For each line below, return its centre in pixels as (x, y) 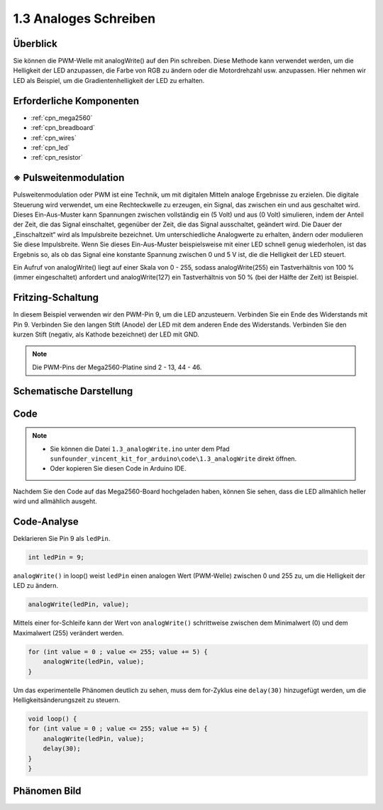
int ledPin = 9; (56, 558)
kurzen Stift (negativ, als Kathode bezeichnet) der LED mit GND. (106, 334)
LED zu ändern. (35, 586)
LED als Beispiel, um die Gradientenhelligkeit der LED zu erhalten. (109, 80)
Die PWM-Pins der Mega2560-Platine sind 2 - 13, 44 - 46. (117, 367)
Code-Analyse (46, 521)
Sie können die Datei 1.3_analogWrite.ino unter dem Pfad (140, 449)
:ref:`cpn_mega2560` (62, 118)
